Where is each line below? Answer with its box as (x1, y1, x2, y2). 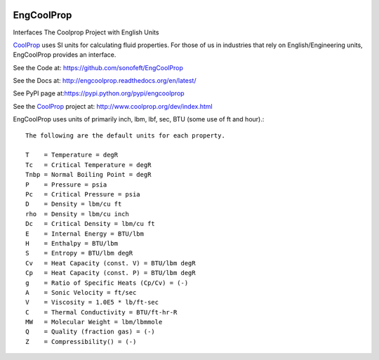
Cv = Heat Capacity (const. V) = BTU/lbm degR (25, 259, 196, 267)
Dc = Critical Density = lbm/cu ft (25, 220, 156, 228)
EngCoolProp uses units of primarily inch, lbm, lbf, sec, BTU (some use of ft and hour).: (13, 115, 265, 124)
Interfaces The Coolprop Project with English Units (13, 28, 159, 36)
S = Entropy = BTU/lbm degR (25, 249, 133, 258)
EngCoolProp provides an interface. (13, 51, 117, 59)
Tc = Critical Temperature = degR (25, 161, 152, 168)
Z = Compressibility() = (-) (25, 338, 137, 345)
